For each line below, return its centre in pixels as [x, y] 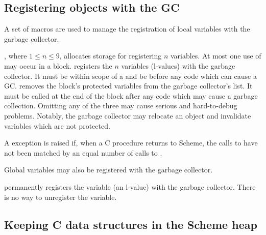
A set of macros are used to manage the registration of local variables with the [127, 29]
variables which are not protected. [57, 125]
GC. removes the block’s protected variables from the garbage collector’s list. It [128, 86]
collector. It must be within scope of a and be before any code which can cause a [130, 76]
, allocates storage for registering [111, 56]
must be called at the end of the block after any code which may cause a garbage [131, 95]
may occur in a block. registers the [58, 65]
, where [16, 56]
